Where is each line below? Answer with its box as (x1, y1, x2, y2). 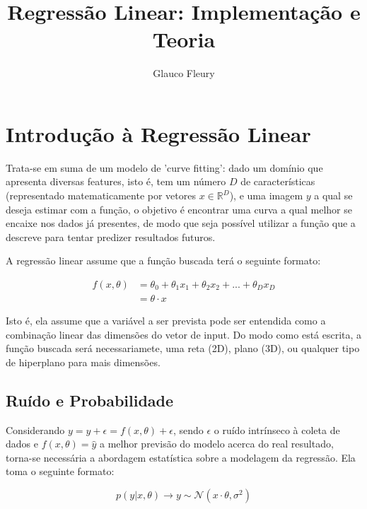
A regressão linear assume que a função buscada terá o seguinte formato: (6, 253, 321, 268)
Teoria (152, 25, 216, 54)
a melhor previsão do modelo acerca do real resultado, (99, 436, 334, 451)
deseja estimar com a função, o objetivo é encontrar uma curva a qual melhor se (6, 201, 352, 216)
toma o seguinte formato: (6, 464, 115, 479)
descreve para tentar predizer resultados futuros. (6, 229, 216, 244)
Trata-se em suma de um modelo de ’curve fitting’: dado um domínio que (6, 160, 323, 175)
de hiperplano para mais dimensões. (6, 354, 161, 369)
